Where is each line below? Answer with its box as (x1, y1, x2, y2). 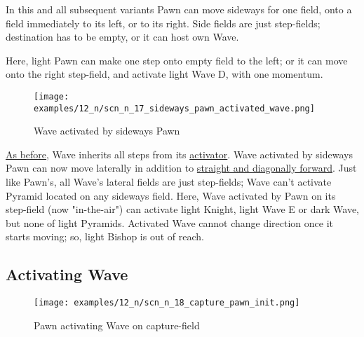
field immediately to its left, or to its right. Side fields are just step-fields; (6, 15, 321, 30)
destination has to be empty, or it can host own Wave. (6, 29, 239, 44)
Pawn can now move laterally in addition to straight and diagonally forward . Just (6, 160, 357, 175)
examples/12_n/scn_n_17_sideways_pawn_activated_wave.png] (34, 103, 315, 114)
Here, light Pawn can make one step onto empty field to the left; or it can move (6, 53, 348, 67)
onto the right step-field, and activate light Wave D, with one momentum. (6, 67, 323, 81)
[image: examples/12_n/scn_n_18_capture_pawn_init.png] (34, 298, 300, 308)
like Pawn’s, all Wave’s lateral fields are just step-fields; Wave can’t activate (6, 174, 332, 189)
